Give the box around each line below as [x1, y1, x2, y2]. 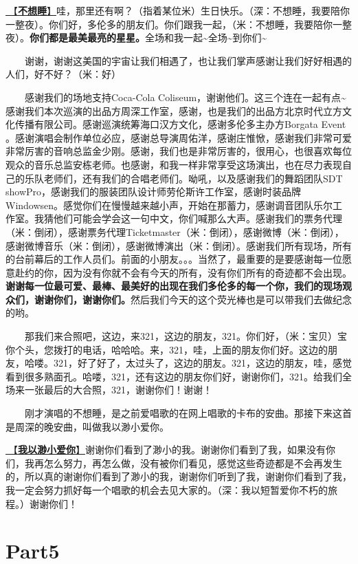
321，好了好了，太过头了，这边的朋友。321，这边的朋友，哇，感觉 [53, 356, 352, 370]
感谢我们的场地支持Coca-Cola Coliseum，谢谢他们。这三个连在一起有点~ [25, 89, 346, 104]
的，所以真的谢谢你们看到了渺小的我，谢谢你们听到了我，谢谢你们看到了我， [5, 469, 352, 484]
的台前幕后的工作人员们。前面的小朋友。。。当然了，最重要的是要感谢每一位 [5, 252, 342, 266]
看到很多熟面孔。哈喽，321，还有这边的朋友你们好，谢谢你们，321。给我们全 [5, 369, 352, 383]
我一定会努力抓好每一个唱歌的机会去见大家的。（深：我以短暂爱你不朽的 [5, 483, 328, 497]
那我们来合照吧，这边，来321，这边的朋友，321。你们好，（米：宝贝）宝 [25, 329, 347, 343]
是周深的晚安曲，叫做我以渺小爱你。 [5, 419, 169, 433]
